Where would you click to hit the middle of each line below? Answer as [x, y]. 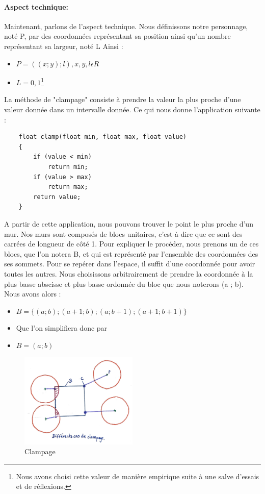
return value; [57, 197]
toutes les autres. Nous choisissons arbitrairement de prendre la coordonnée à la [129, 273]
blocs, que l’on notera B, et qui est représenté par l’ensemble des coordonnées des [131, 253]
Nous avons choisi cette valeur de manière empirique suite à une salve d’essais [138, 476]
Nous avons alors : [33, 294]
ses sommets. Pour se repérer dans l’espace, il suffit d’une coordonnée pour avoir [130, 264]
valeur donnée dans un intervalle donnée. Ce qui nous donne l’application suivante [132, 109]
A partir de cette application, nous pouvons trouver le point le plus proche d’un [129, 223]
